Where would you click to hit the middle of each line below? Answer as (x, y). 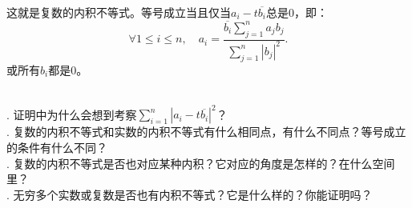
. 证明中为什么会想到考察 (72, 114)
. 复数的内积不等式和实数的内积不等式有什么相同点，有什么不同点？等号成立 (206, 132)
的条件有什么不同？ (57, 148)
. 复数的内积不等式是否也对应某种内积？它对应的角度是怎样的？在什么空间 (201, 163)
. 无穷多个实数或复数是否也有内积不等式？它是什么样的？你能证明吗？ (190, 194)
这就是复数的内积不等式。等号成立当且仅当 (119, 12)
